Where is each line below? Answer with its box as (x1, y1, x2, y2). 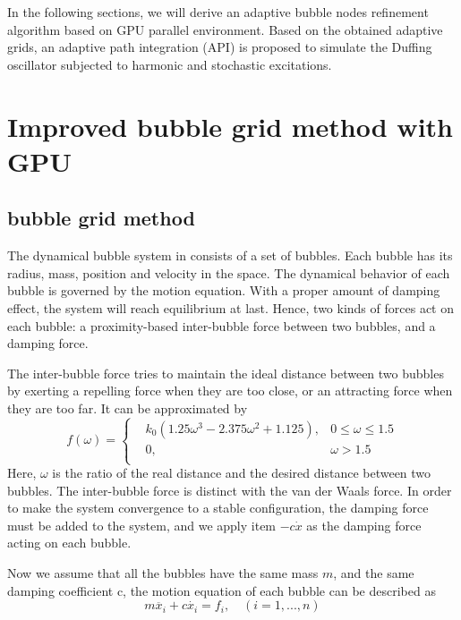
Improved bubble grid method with (7, 107, 453, 144)
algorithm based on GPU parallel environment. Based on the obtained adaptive (7, 20, 443, 38)
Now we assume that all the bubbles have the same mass (7, 564, 319, 582)
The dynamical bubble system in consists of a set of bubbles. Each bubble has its (7, 246, 453, 265)
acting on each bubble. (7, 533, 132, 552)
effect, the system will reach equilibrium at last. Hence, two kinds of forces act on (7, 298, 454, 317)
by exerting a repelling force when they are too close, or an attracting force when (7, 381, 453, 400)
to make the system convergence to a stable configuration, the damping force (7, 498, 429, 517)
